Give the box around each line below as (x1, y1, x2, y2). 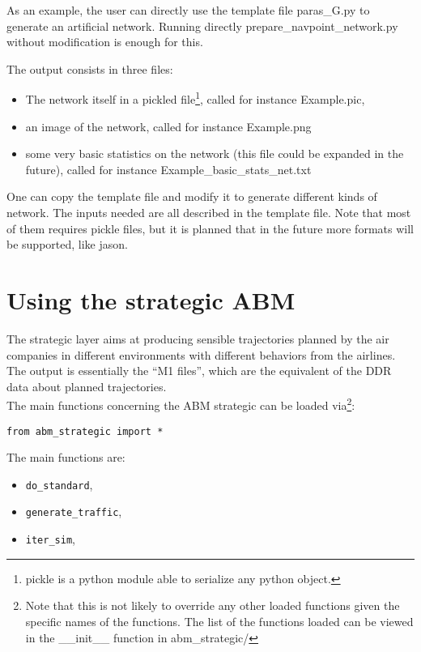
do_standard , (25, 475, 93, 492)
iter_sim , (25, 531, 75, 548)
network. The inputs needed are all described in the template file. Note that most (6, 204, 411, 220)
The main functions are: (6, 449, 125, 466)
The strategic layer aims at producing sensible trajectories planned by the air (6, 330, 389, 347)
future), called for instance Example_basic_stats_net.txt (25, 160, 312, 177)
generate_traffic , (25, 503, 122, 520)
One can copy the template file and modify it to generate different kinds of (6, 188, 377, 205)
